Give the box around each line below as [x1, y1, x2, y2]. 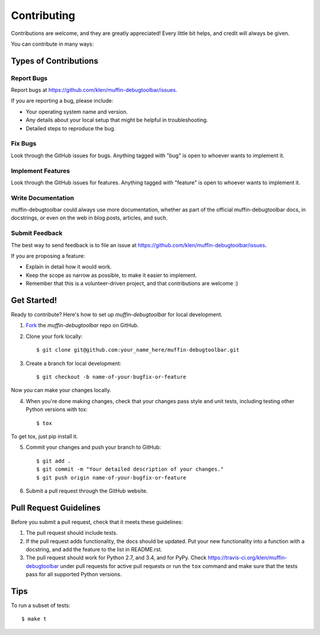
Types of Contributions [11, 56, 98, 66]
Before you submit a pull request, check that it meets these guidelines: [11, 518, 183, 525]
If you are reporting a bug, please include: [11, 97, 114, 104]
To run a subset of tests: [11, 602, 71, 609]
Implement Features [11, 167, 71, 175]
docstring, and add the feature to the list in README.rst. [25, 546, 162, 553]
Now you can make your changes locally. [11, 387, 111, 394]
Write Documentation [11, 193, 74, 202]
